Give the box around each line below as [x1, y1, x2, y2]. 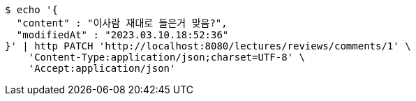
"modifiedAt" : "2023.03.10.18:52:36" [16, 29, 229, 40]
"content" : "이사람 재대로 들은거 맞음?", [16, 17, 228, 29]
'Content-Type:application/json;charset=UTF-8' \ [28, 52, 305, 63]
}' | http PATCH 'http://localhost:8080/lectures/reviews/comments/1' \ [5, 40, 411, 52]
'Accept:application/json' [28, 63, 176, 74]
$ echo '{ [5, 4, 58, 15]
